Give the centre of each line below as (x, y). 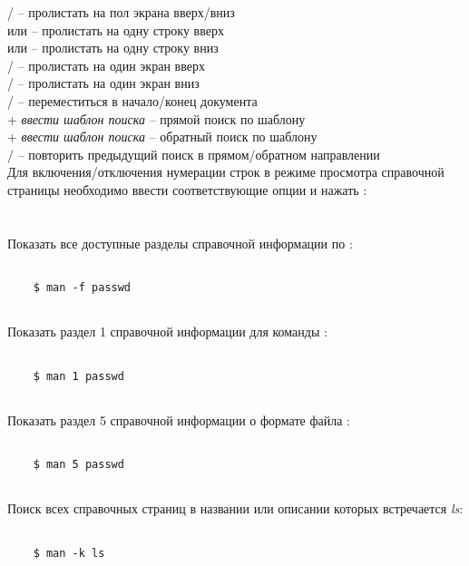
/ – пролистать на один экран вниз (103, 83)
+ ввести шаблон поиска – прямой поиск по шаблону (156, 118)
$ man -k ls (69, 553)
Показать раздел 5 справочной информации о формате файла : (179, 420)
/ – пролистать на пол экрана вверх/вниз (121, 12)
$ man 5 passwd (78, 465)
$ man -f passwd (82, 287)
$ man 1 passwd (78, 376)
